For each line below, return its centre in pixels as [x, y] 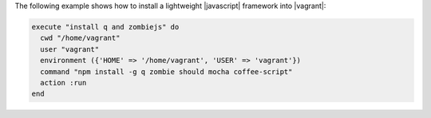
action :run [63, 83]
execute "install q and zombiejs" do [105, 27]
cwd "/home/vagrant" [80, 38]
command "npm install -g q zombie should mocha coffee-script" [166, 71]
